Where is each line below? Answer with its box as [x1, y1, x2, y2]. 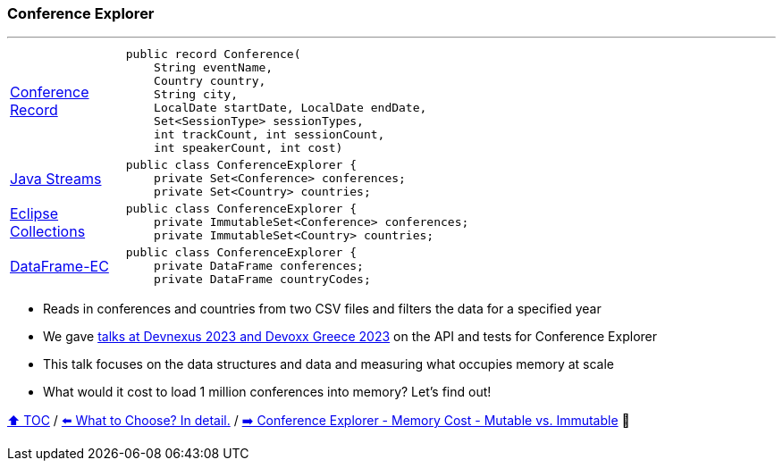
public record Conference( [125, 47, 301, 62]
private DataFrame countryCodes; [154, 272, 371, 287]
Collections [10, 221, 86, 240]
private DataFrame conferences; [154, 259, 364, 273]
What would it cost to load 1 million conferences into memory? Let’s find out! [43, 384, 492, 400]
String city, [154, 88, 239, 102]
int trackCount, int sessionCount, [154, 128, 385, 142]
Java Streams [10, 169, 102, 188]
